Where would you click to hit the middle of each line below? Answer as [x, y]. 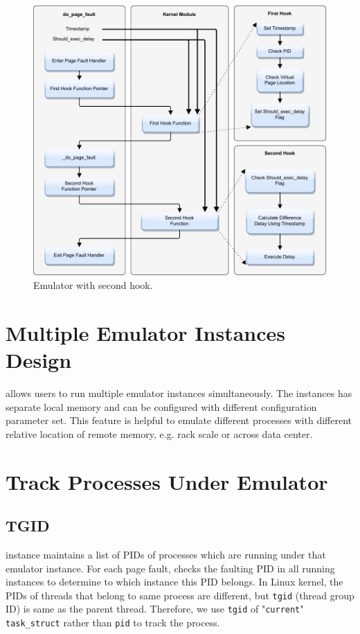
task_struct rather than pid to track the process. [113, 623]
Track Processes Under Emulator [167, 481]
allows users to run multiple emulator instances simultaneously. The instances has [179, 393]
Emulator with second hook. [93, 285]
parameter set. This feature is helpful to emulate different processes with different [179, 420]
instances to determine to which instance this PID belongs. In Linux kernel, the [174, 582]
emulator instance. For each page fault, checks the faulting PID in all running [170, 568]
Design [39, 360]
